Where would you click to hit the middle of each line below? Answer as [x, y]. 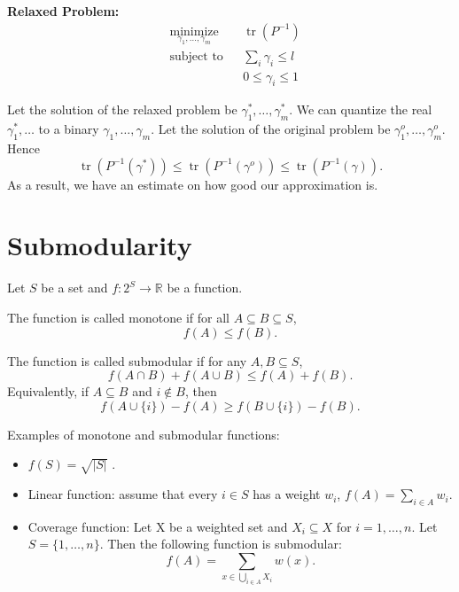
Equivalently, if [48, 391]
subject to [196, 56]
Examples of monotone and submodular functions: [144, 434]
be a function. [205, 288]
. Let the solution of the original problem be [271, 129]
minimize [194, 31]
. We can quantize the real [361, 109]
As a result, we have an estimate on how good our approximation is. [193, 184]
